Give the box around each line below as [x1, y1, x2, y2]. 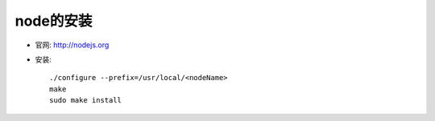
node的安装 [14, 12, 93, 30]
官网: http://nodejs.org [35, 40, 110, 50]
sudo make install [49, 96, 122, 105]
